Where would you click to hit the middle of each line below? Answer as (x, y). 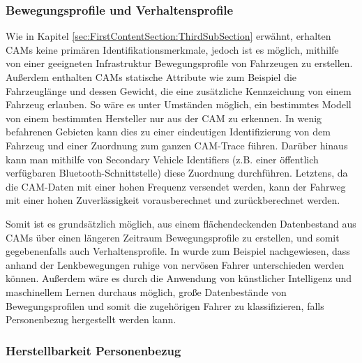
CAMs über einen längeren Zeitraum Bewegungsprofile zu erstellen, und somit (173, 237)
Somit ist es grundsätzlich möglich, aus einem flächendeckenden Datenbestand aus (181, 223)
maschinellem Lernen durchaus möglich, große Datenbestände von (146, 291)
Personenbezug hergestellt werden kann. (91, 319)
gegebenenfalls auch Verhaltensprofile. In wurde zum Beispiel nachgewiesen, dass (178, 251)
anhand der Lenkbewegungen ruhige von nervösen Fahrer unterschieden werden (175, 264)
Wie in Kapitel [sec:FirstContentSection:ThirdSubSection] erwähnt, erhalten (168, 36)
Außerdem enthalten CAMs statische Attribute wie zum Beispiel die (151, 77)
